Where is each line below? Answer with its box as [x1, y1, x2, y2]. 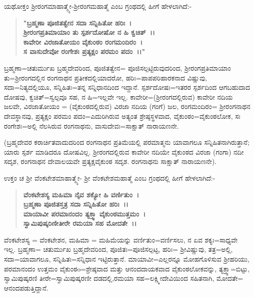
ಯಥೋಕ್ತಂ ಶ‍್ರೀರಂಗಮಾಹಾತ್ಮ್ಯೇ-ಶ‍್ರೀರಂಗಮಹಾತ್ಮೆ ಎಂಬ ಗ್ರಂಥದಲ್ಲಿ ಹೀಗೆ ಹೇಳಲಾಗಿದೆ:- [4, 1, 192, 11]
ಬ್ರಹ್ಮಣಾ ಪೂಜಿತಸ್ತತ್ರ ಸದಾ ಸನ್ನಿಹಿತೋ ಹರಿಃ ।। [23, 199, 129, 209]
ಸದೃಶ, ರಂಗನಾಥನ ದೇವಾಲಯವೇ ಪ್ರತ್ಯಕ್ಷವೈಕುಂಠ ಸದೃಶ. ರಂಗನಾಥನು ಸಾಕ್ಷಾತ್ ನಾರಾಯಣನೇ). [4, 156, 217, 166]
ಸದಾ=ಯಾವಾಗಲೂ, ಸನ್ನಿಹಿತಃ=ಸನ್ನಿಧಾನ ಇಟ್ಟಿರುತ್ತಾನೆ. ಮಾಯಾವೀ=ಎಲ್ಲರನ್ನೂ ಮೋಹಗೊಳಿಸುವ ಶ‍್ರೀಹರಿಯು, [4, 254, 250, 264]
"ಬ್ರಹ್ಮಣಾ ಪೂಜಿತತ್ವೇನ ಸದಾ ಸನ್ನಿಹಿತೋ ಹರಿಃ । [23, 17, 132, 27]
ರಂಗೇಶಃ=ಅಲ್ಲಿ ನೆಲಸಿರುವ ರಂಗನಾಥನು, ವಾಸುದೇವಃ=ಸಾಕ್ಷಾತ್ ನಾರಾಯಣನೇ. [4, 120, 179, 131]
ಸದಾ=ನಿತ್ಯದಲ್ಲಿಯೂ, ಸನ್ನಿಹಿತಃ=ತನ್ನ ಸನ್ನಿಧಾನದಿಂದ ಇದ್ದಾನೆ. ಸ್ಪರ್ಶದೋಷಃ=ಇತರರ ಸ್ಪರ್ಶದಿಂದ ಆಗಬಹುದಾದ [4, 82, 250, 92]
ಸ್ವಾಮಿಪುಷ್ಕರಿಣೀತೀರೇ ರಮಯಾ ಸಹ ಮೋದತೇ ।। [23, 218, 137, 228]
